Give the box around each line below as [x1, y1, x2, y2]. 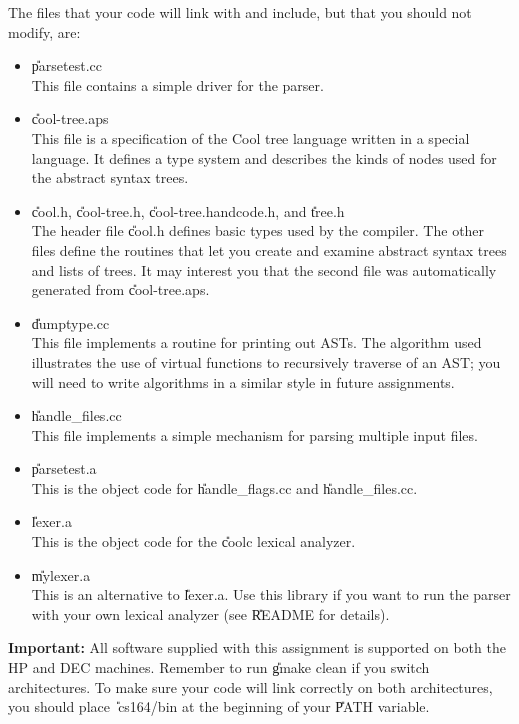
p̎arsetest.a [31, 458, 97, 479]
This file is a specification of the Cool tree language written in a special [31, 127, 470, 148]
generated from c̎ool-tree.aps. [31, 279, 210, 300]
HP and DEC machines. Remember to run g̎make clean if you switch [8, 657, 430, 678]
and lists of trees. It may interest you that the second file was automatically [31, 259, 497, 280]
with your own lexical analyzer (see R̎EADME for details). [31, 603, 390, 624]
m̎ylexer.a [31, 564, 91, 585]
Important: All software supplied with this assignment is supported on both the [8, 637, 506, 658]
